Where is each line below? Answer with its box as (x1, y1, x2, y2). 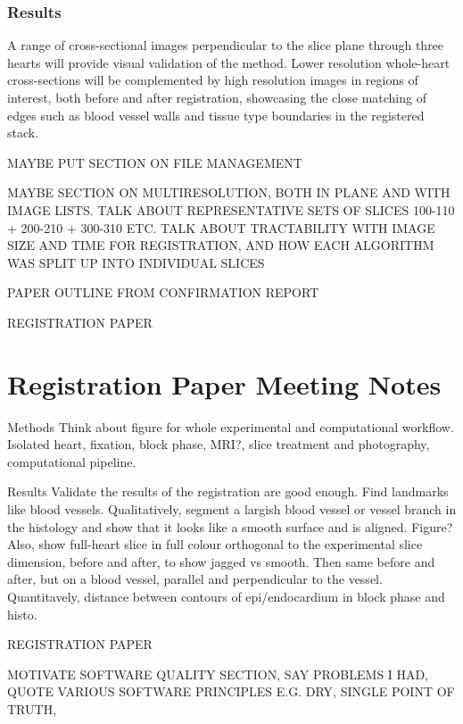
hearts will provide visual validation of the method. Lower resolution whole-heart (7, 53, 451, 71)
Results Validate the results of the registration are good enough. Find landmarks (7, 482, 449, 501)
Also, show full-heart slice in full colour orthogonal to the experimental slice (7, 535, 423, 553)
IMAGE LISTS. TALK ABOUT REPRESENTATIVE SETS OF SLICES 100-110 (7, 200, 455, 219)
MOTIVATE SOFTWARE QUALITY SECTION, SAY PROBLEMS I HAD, (7, 664, 429, 683)
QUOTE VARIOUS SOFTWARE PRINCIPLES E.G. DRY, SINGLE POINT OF (7, 682, 455, 701)
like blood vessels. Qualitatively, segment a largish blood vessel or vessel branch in (7, 500, 457, 519)
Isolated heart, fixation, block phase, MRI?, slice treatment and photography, (7, 435, 430, 454)
